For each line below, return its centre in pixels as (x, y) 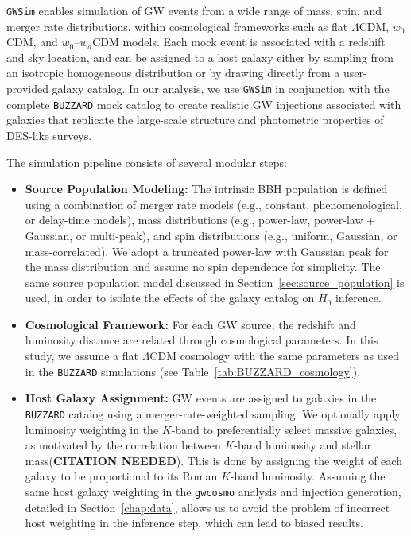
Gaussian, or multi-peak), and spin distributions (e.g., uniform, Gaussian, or (211, 235)
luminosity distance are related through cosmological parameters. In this (202, 340)
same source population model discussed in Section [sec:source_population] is (215, 282)
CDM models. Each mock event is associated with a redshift (239, 42)
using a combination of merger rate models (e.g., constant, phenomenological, (213, 204)
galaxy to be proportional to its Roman (121, 476)
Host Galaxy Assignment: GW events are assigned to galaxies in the (201, 398)
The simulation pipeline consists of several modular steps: (147, 162)
